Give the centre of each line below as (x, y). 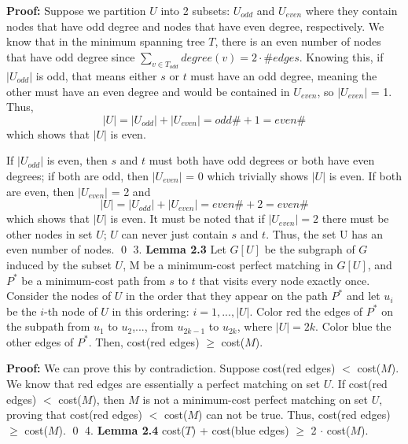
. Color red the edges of (306, 311)
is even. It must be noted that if (187, 218)
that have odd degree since (71, 56)
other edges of (40, 341)
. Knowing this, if (341, 56)
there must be (355, 218)
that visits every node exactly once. (285, 280)
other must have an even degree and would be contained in (148, 91)
